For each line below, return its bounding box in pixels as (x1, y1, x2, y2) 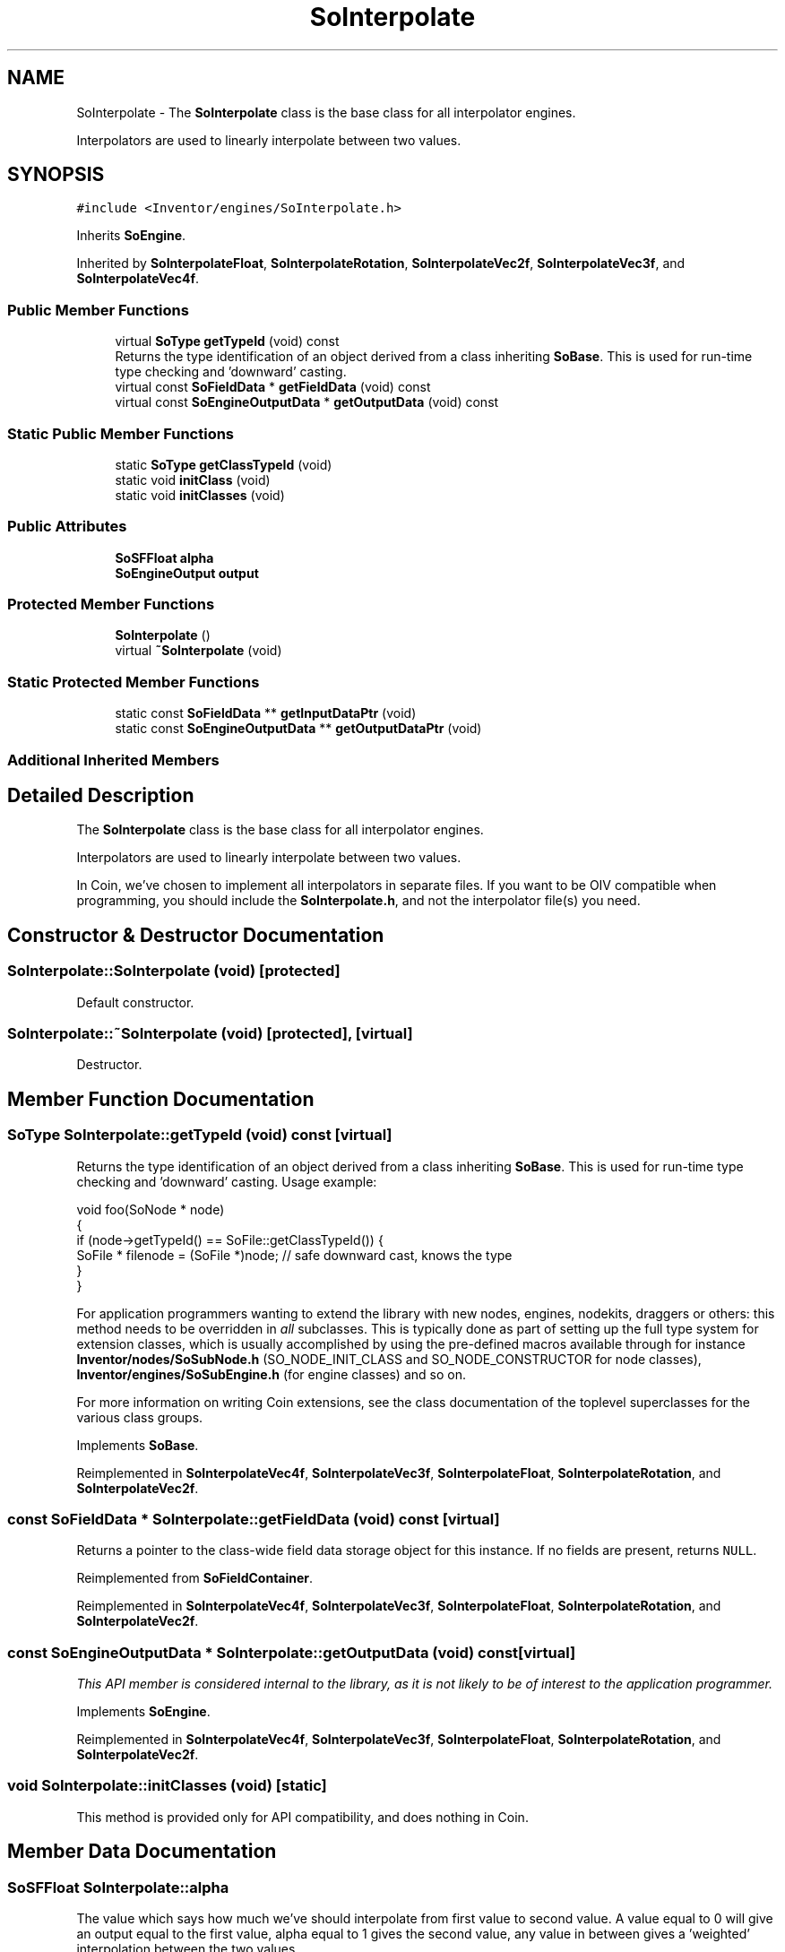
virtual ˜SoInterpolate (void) (115, 643, 282, 659)
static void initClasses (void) (115, 487, 285, 503)
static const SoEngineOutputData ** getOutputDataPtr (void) (115, 721, 482, 737)
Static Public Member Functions (7, 424, 235, 443)
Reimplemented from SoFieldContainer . (76, 1570, 314, 1586)
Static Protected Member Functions (7, 672, 260, 691)
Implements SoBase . (76, 1437, 199, 1453)
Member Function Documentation (7, 1087, 315, 1110)
